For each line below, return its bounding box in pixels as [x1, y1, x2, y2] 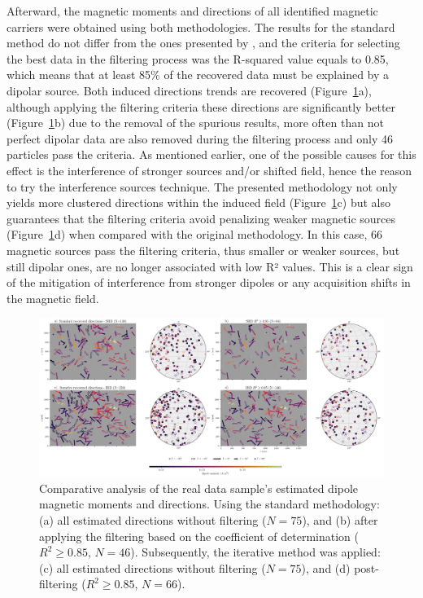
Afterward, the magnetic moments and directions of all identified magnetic [7, 2, 378, 19]
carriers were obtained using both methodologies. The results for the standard [7, 18, 395, 35]
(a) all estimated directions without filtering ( [39, 512, 267, 529]
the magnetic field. [7, 289, 99, 306]
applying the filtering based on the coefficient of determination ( [39, 527, 359, 544]
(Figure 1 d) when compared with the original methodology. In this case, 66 [7, 226, 383, 243]
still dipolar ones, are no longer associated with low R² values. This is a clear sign [7, 257, 413, 275]
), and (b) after [302, 512, 378, 529]
